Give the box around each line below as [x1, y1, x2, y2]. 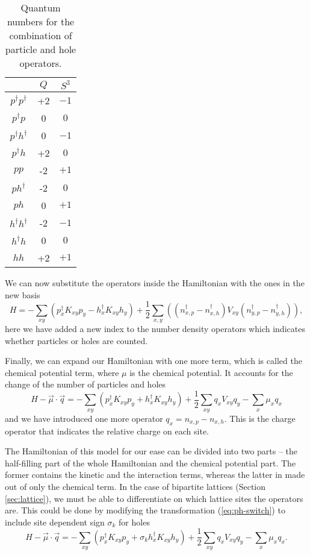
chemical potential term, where [5, 366, 119, 378]
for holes [119, 515, 150, 528]
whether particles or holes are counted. [5, 334, 148, 346]
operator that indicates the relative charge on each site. [5, 424, 209, 437]
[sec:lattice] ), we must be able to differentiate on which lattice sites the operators [5, 492, 303, 504]
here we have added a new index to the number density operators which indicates [5, 322, 305, 335]
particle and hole [5, 42, 76, 56]
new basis [5, 288, 40, 301]
